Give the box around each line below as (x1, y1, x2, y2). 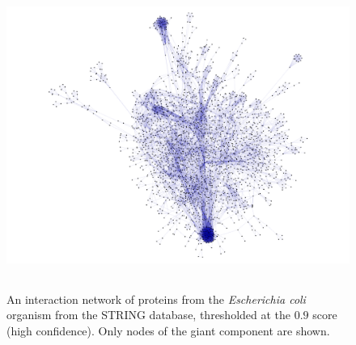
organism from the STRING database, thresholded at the (6, 306, 291, 323)
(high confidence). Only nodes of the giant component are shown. (6, 322, 330, 339)
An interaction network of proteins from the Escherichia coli (6, 290, 306, 307)
